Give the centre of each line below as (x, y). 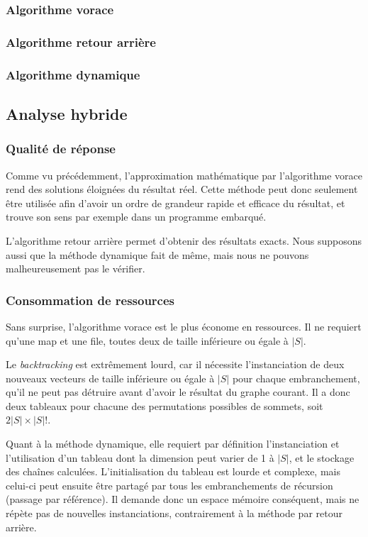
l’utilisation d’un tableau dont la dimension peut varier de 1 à (140, 457)
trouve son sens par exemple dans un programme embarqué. (136, 217)
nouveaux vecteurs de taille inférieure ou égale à (110, 378)
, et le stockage (322, 457)
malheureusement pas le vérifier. (76, 268)
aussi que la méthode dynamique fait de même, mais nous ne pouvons (157, 254)
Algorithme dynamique (73, 74)
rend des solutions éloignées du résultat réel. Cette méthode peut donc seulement (182, 189)
